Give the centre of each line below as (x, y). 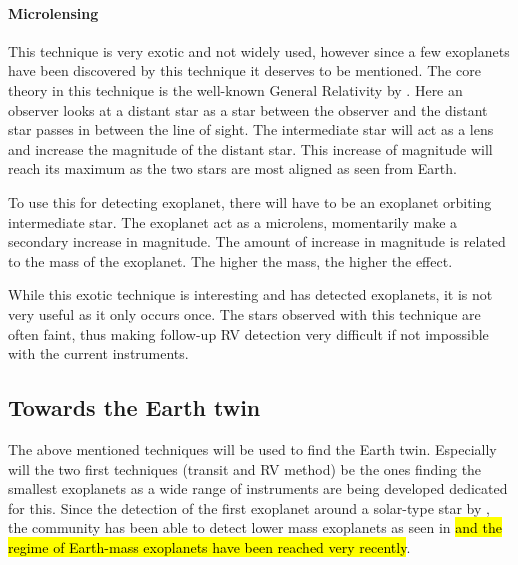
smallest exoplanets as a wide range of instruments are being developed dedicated (258, 488)
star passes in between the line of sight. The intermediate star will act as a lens (251, 129)
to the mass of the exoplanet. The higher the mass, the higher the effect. (230, 260)
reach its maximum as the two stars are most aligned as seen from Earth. (232, 168)
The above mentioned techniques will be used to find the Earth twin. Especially (252, 448)
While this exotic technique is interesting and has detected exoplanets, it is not (250, 294)
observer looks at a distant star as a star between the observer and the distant (248, 109)
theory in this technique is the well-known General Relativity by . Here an (235, 89)
